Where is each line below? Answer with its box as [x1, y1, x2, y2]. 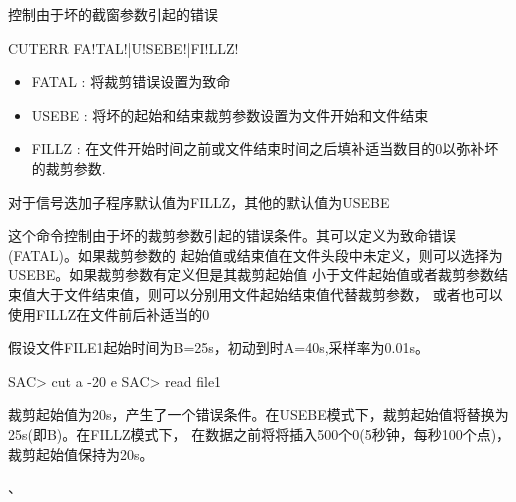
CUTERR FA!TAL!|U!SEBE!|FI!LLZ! [8, 37, 239, 58]
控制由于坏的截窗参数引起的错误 [8, 4, 218, 24]
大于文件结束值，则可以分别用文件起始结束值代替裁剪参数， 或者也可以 [35, 283, 503, 304]
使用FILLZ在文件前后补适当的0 [8, 303, 210, 324]
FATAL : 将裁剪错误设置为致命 [31, 71, 231, 92]
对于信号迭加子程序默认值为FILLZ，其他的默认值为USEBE [8, 191, 390, 212]
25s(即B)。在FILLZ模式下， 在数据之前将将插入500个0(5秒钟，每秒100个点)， [8, 423, 511, 444]
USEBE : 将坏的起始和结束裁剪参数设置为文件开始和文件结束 [31, 104, 429, 125]
